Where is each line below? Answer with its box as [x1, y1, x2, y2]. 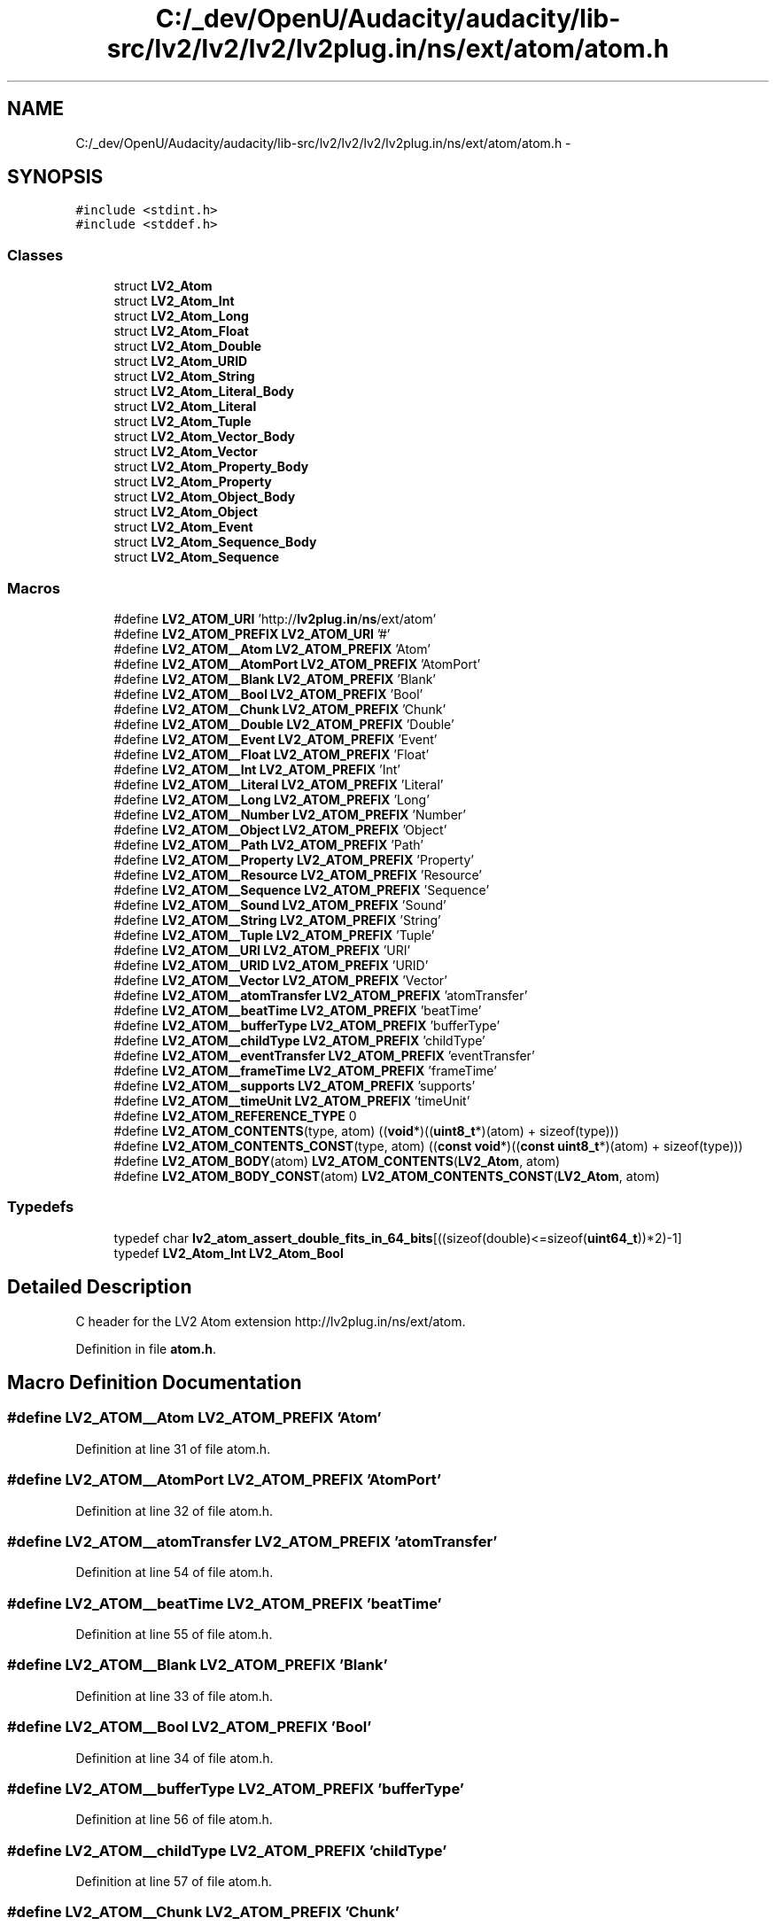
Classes [7, 245, 64, 264]
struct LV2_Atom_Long [113, 308, 249, 324]
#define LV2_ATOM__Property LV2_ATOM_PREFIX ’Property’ [113, 851, 474, 867]
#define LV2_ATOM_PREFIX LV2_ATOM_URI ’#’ [113, 625, 391, 641]
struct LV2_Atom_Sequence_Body [113, 534, 317, 550]
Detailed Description [7, 1276, 192, 1299]
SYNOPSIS [7, 166, 104, 189]
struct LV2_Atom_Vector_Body [113, 429, 296, 445]
